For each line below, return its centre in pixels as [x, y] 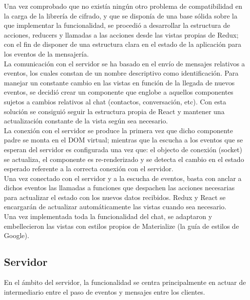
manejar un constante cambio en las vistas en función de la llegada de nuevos [119, 82]
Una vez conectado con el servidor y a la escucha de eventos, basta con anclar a [123, 178]
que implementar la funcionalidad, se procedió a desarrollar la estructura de [117, 25]
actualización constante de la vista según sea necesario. [86, 121]
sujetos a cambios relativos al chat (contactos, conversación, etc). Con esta [115, 101]
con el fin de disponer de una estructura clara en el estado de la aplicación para [123, 44]
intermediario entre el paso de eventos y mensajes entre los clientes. [105, 291]
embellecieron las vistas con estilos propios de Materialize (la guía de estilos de [122, 226]
